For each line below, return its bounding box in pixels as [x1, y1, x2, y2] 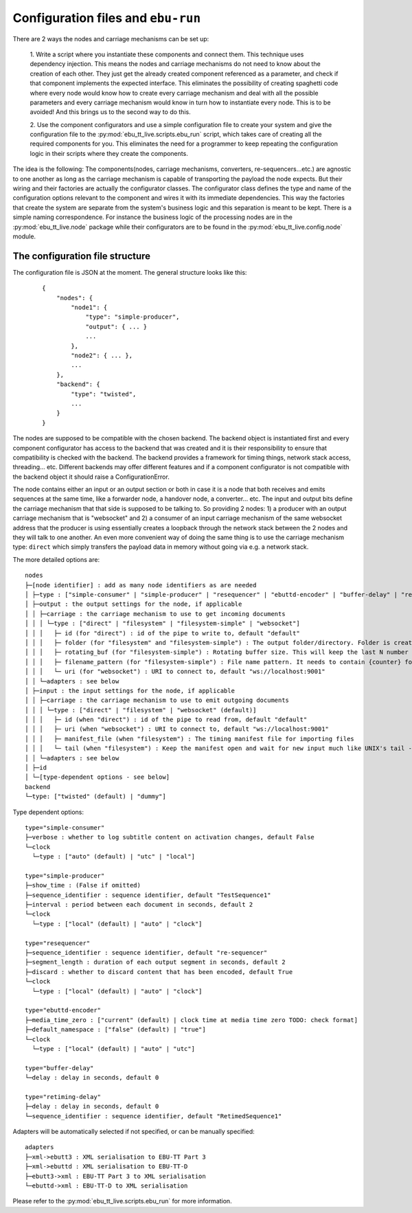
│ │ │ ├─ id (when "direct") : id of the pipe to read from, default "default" [25, 716, 308, 724]
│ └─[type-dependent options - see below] [25, 773, 170, 781]
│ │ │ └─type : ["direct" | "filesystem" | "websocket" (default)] [25, 706, 257, 714]
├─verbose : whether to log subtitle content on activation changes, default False [25, 833, 315, 841]
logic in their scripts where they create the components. [30, 149, 188, 157]
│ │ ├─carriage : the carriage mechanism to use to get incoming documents [25, 610, 286, 617]
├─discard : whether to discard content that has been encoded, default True [25, 968, 293, 975]
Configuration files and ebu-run [12, 10, 201, 25]
